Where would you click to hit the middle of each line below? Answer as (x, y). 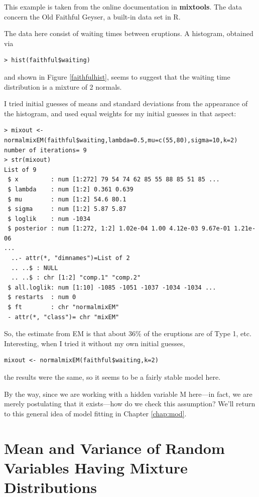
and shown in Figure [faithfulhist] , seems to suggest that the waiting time (117, 76)
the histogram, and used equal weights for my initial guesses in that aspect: (120, 113)
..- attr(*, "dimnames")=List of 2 (71, 258)
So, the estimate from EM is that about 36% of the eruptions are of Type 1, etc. (128, 333)
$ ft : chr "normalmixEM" (63, 307)
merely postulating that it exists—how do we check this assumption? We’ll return (130, 404)
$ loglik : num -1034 (49, 219)
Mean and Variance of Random (114, 448)
